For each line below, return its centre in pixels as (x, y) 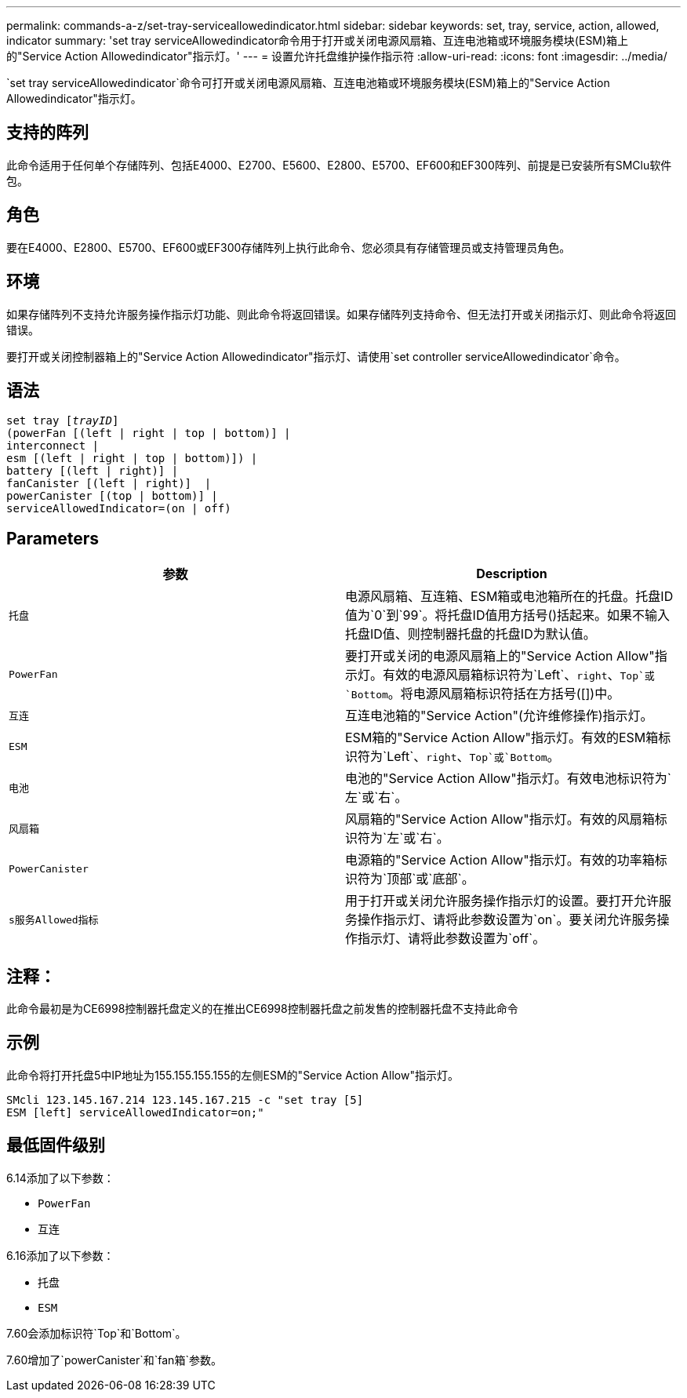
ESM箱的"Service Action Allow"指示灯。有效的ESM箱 (502, 738)
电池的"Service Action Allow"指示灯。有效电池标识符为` (508, 779)
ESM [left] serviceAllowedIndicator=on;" (135, 1112)
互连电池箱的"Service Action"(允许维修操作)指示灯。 (499, 716)
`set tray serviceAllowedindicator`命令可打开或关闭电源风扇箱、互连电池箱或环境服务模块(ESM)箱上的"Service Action (308, 83)
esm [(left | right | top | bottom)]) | (132, 459)
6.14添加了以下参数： (60, 1178)
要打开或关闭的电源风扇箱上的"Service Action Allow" (500, 656)
